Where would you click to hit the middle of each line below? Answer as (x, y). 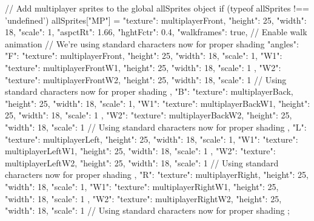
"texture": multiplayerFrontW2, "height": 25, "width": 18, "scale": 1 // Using (146, 79)
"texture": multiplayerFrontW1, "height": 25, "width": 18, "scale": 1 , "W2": (143, 67)
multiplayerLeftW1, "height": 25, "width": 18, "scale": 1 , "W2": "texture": (140, 151)
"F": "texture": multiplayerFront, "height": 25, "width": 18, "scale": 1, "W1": (144, 56)
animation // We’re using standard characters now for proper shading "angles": (152, 43)
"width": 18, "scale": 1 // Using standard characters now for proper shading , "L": (156, 127)
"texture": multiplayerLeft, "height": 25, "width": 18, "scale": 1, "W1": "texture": (152, 139)
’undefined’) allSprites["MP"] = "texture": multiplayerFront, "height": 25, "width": (156, 20)
